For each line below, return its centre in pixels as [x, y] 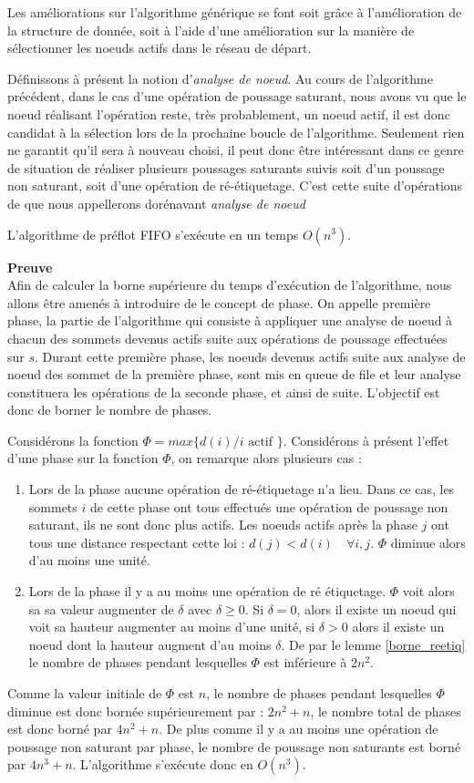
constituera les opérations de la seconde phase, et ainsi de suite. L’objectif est [224, 391]
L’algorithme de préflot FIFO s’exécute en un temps [153, 234]
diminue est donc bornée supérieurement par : [136, 711]
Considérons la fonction [73, 440]
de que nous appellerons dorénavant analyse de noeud [156, 203]
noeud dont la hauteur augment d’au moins [150, 644]
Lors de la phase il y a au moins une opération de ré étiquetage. [207, 591]
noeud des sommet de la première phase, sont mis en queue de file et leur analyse [234, 374]
